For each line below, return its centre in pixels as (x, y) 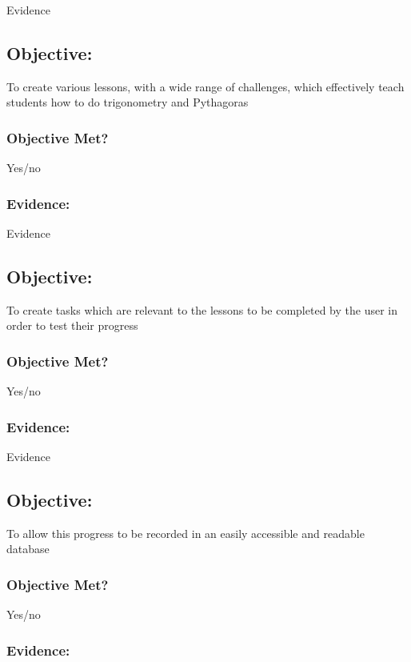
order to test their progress (72, 325)
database (28, 549)
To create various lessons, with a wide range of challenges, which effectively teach (205, 86)
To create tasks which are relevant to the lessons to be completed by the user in (202, 309)
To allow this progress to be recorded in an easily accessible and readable (186, 533)
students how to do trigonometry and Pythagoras (128, 102)
